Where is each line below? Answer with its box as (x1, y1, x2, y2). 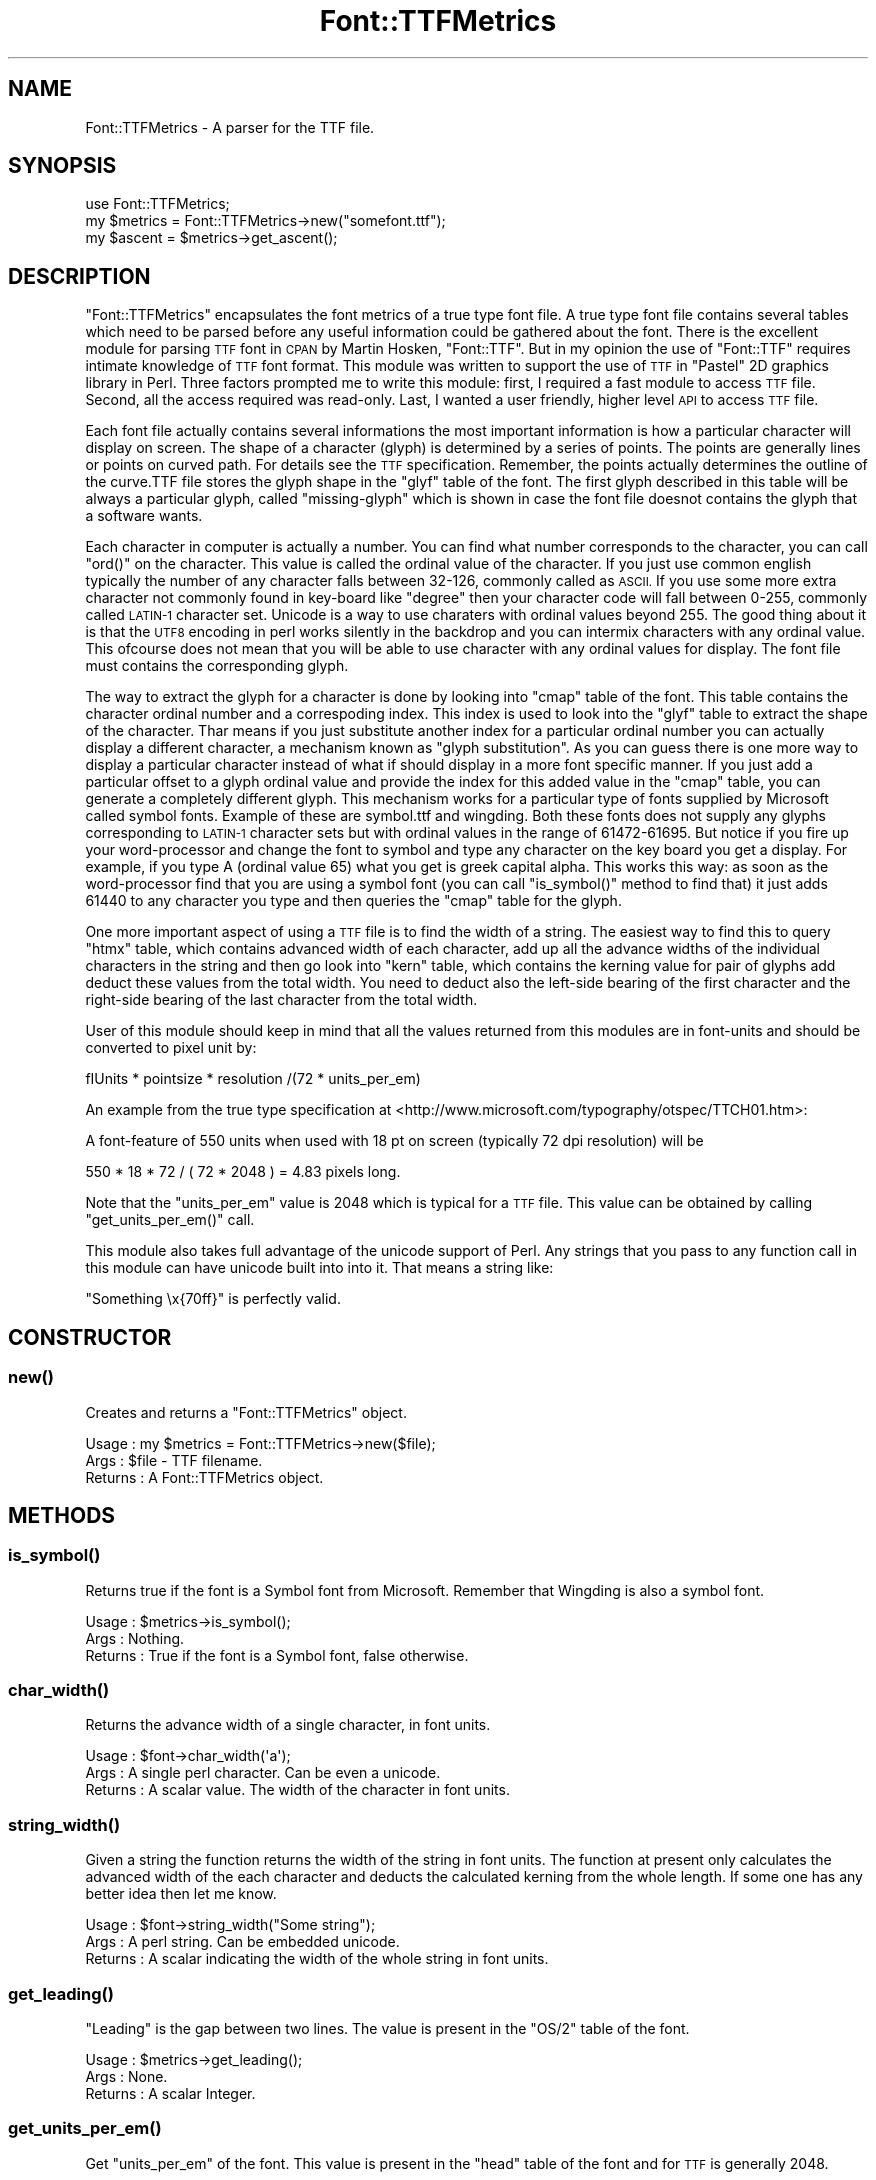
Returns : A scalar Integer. (85, 2084, 256, 2102)
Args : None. (85, 2067, 168, 2085)
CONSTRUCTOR (8, 1324, 172, 1350)
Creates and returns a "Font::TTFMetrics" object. (85, 1403, 407, 1421)
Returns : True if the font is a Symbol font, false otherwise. (85, 1646, 469, 1664)
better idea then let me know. (85, 1885, 277, 1903)
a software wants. (85, 507, 203, 525)
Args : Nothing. (85, 1629, 185, 1647)
